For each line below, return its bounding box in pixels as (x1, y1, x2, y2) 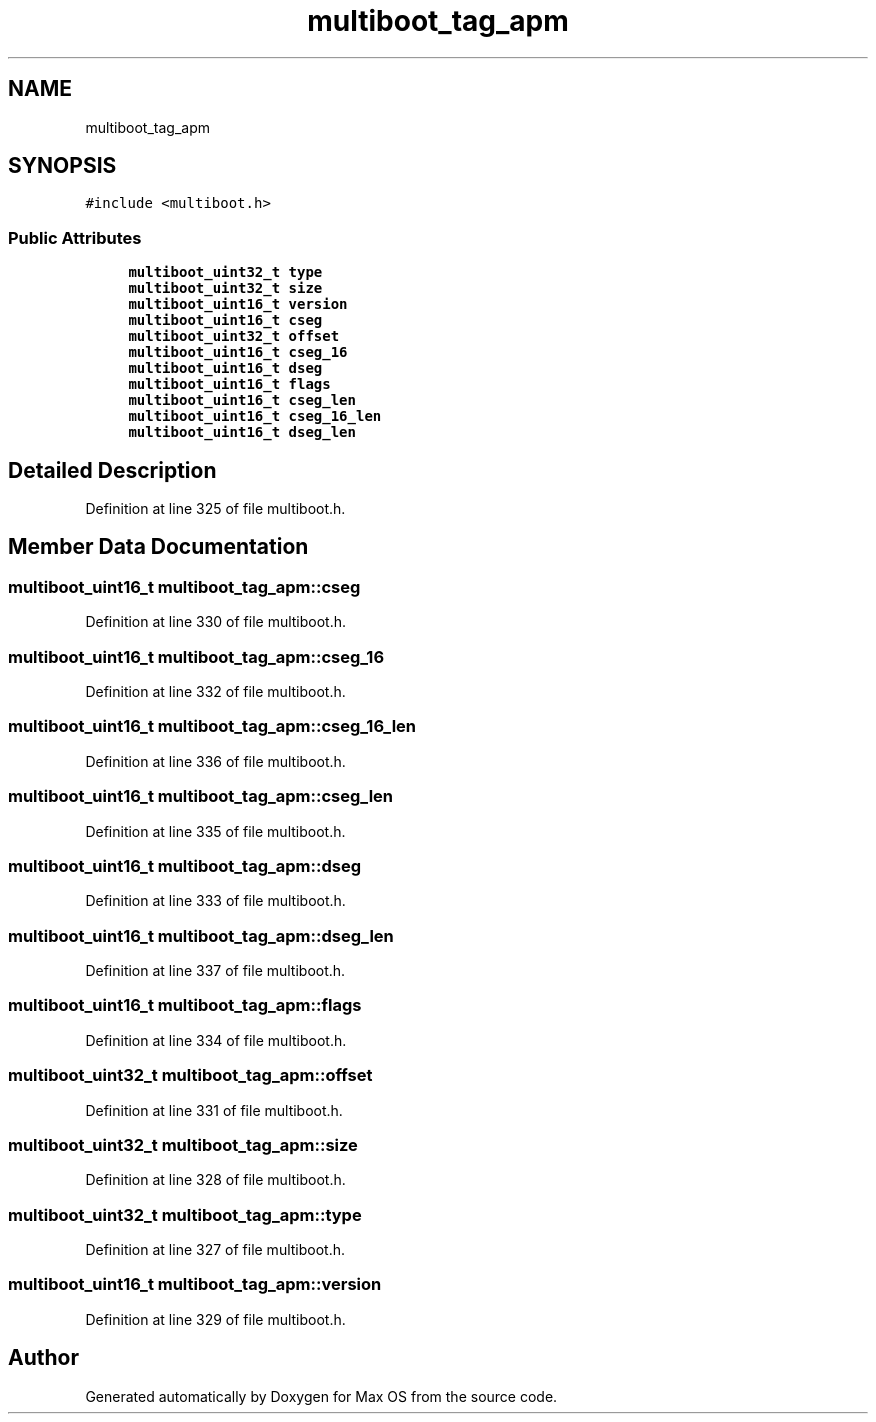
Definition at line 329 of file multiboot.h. (85, 1310, 346, 1328)
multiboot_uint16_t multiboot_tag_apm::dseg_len (8, 925, 394, 946)
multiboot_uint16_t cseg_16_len (128, 408, 382, 425)
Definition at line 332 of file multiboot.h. (85, 683, 346, 700)
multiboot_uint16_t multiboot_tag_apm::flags (8, 995, 362, 1016)
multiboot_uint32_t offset (128, 328, 340, 345)
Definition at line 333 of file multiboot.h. (85, 892, 346, 910)
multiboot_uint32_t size (128, 280, 323, 297)
